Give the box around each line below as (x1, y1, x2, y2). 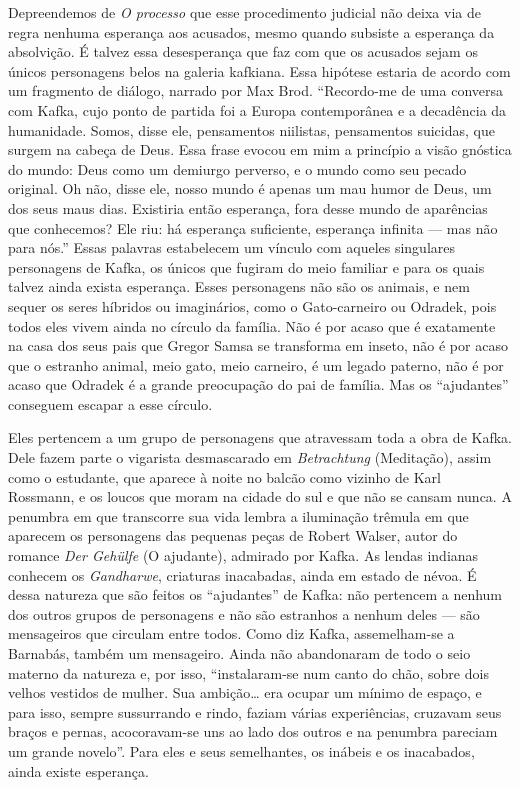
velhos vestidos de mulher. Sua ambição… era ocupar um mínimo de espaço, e (8, 682, 482, 703)
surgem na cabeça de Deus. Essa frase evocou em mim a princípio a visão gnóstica (8, 139, 512, 160)
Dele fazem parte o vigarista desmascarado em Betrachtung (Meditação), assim (8, 447, 492, 468)
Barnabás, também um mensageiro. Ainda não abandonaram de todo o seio (8, 643, 471, 663)
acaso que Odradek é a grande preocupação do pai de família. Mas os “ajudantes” (8, 374, 509, 395)
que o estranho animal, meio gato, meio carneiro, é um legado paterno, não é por (8, 354, 504, 375)
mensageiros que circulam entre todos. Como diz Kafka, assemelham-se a (8, 623, 455, 644)
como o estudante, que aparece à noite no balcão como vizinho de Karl (8, 466, 441, 487)
